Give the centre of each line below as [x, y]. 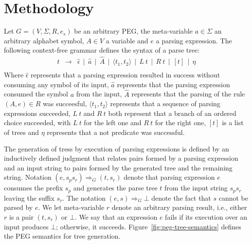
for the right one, [180, 122]
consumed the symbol [36, 94]
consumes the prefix [34, 188]
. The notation [84, 197]
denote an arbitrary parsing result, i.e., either [179, 207]
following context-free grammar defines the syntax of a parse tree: [102, 50]
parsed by [18, 207]
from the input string [196, 188]
